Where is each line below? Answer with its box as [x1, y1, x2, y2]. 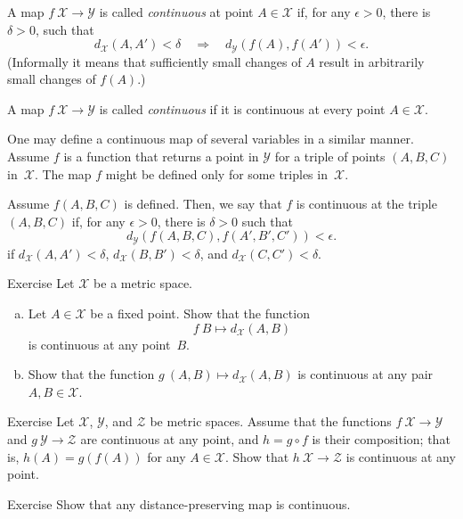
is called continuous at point [99, 3, 254, 21]
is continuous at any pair [297, 365, 434, 383]
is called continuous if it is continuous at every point [99, 99, 386, 118]
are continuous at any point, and [80, 430, 259, 448]
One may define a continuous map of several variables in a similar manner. [7, 129, 415, 148]
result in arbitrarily [319, 52, 425, 70]
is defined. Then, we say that [124, 194, 282, 213]
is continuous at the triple [296, 194, 437, 213]
